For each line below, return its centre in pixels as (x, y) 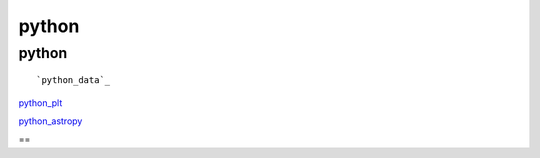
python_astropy (50, 121)
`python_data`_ (73, 80)
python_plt (40, 102)
